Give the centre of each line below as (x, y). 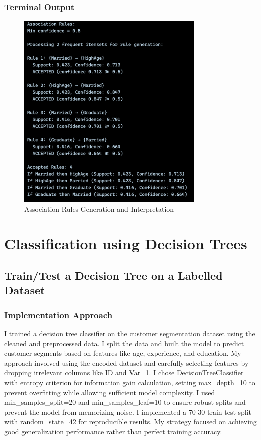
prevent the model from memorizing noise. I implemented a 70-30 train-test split (128, 412)
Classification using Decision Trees (126, 243)
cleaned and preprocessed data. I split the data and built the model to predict (124, 343)
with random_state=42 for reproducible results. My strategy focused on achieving (130, 422)
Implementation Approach (58, 314)
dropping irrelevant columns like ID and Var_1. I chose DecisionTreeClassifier (124, 373)
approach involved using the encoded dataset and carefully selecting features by (126, 363)
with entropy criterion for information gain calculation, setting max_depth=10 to (130, 382)
